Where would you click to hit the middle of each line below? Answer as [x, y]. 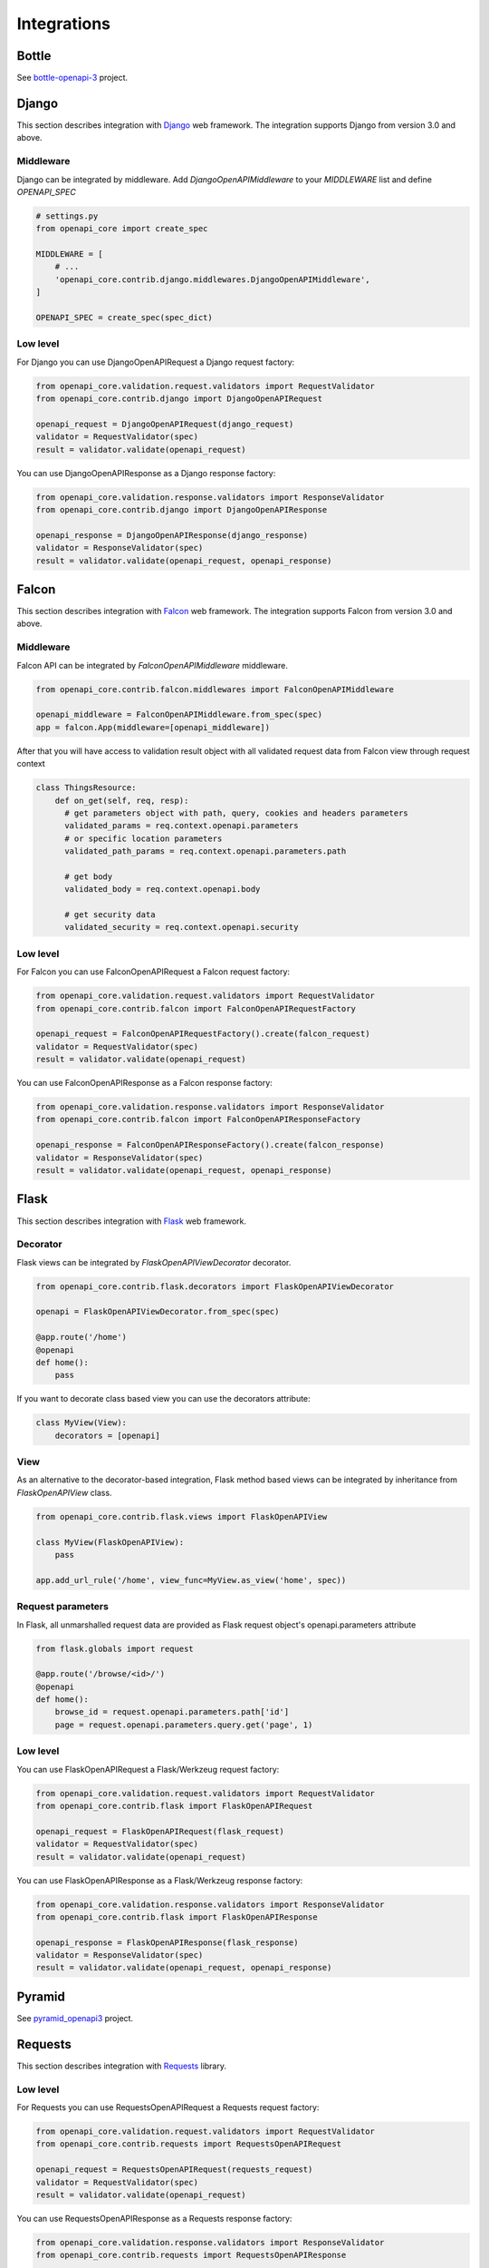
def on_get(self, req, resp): [122, 800]
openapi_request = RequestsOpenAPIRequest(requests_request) [174, 2170]
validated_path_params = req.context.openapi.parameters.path [206, 851]
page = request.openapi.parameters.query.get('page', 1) [184, 1725]
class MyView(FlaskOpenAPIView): [110, 1542]
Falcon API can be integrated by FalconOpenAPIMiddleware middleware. [153, 665]
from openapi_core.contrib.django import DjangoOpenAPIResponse [182, 510]
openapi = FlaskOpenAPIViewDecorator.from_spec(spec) [158, 1312]
